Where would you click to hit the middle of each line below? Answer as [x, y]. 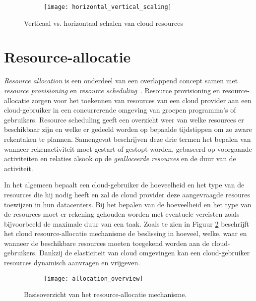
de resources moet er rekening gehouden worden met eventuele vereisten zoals [122, 214]
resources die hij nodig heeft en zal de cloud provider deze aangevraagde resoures [127, 194]
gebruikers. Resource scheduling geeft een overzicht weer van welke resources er [124, 119]
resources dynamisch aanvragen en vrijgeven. [72, 263]
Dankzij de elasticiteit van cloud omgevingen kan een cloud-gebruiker [144, 253]
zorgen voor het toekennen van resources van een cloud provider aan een [141, 100]
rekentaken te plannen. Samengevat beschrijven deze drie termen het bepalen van [128, 139]
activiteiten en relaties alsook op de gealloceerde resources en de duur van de [120, 158]
